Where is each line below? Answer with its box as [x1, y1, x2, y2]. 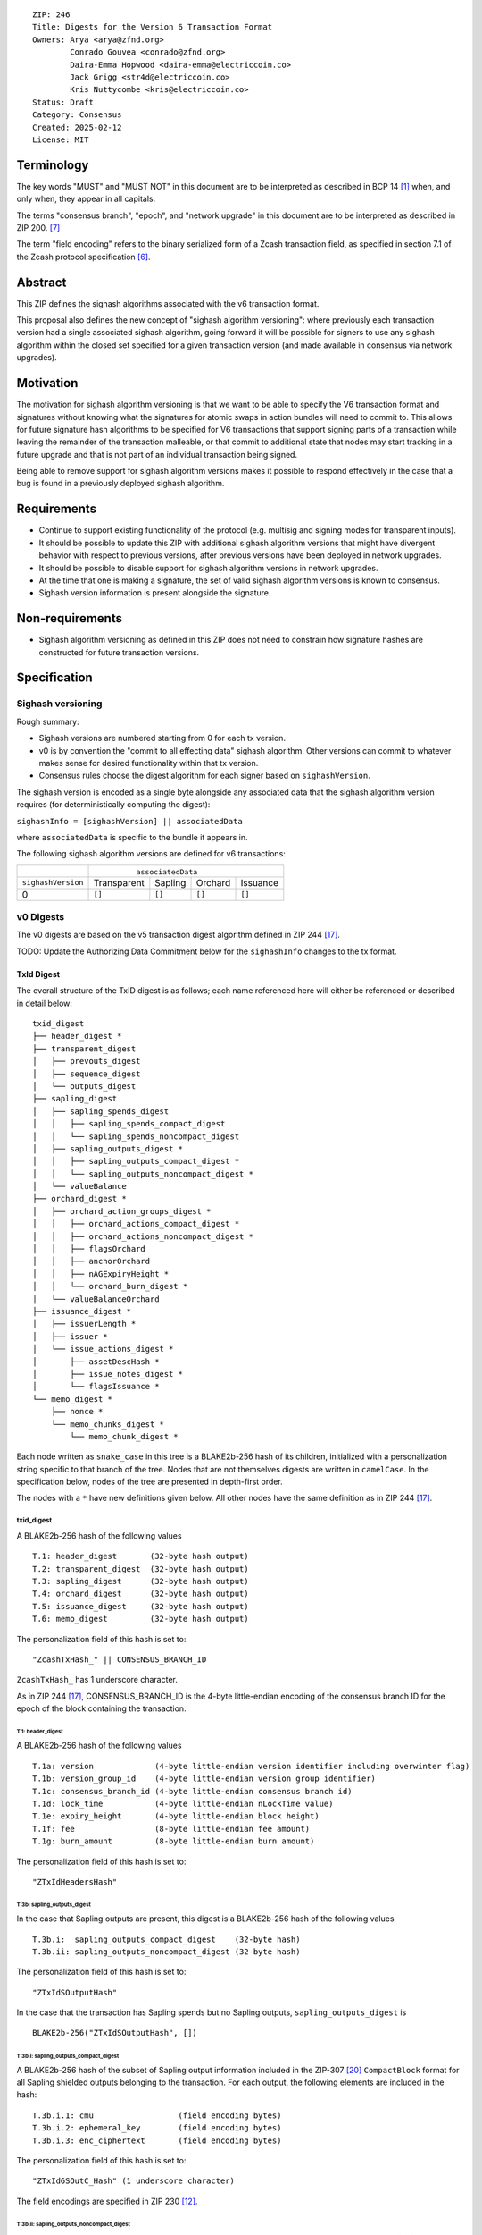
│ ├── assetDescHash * [32, 1356, 160, 1367]
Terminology [16, 157, 89, 173]
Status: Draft [32, 97, 94, 107]
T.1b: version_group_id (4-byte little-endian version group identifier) [32, 1774, 377, 1784]
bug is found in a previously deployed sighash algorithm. [16, 478, 225, 489]
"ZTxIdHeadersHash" [32, 1877, 118, 1886]
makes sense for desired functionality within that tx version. [38, 757, 259, 768]
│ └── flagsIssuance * [32, 1381, 160, 1392]
